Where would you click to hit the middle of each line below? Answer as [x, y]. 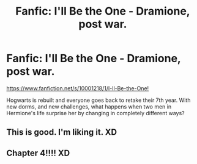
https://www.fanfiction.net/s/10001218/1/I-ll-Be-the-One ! [78, 88]
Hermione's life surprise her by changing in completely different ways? [95, 113]
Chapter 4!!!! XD [38, 153]
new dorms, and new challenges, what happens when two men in [89, 106]
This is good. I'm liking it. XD [62, 132]
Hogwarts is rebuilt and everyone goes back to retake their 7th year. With [98, 100]
